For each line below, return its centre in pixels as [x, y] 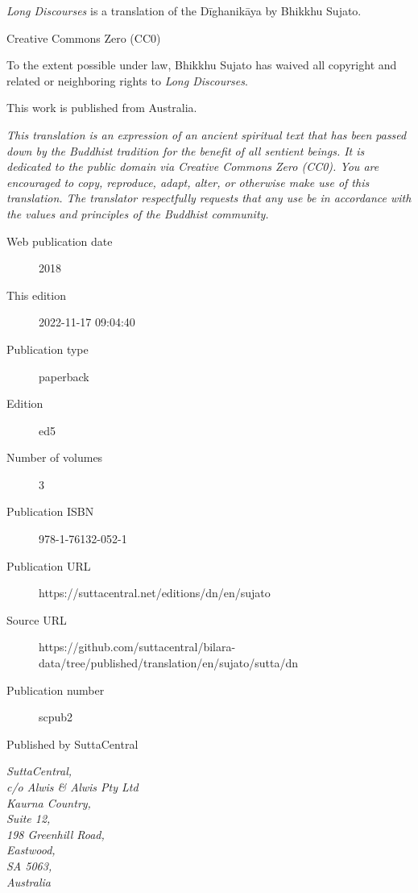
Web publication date [60, 241]
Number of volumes [55, 457]
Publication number [56, 689]
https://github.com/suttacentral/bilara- [137, 647]
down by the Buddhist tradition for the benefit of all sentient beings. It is [186, 150]
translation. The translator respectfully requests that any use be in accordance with [209, 198]
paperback [64, 376]
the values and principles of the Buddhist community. [138, 213]
